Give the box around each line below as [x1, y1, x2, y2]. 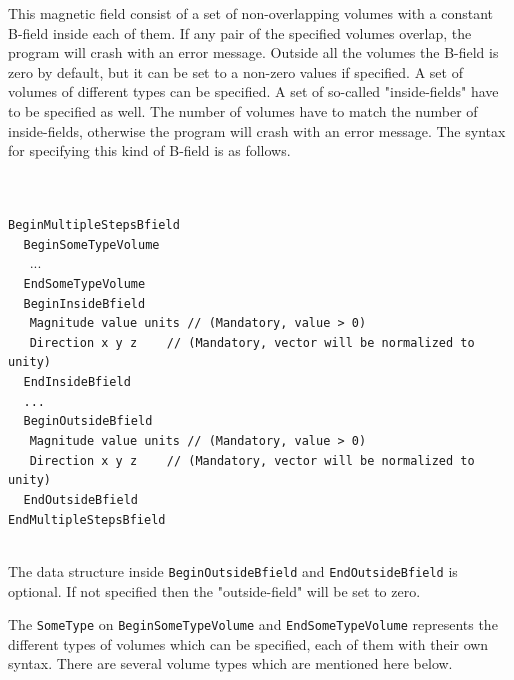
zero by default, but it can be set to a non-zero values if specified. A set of [8, 61, 463, 82]
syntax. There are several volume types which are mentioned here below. [8, 653, 453, 674]
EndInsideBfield [23, 375, 131, 390]
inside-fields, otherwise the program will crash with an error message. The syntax [8, 120, 506, 141]
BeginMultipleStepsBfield [8, 217, 180, 232]
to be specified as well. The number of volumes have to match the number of [8, 100, 478, 121]
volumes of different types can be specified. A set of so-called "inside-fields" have [8, 81, 499, 102]
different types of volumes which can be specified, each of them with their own [8, 633, 489, 654]
